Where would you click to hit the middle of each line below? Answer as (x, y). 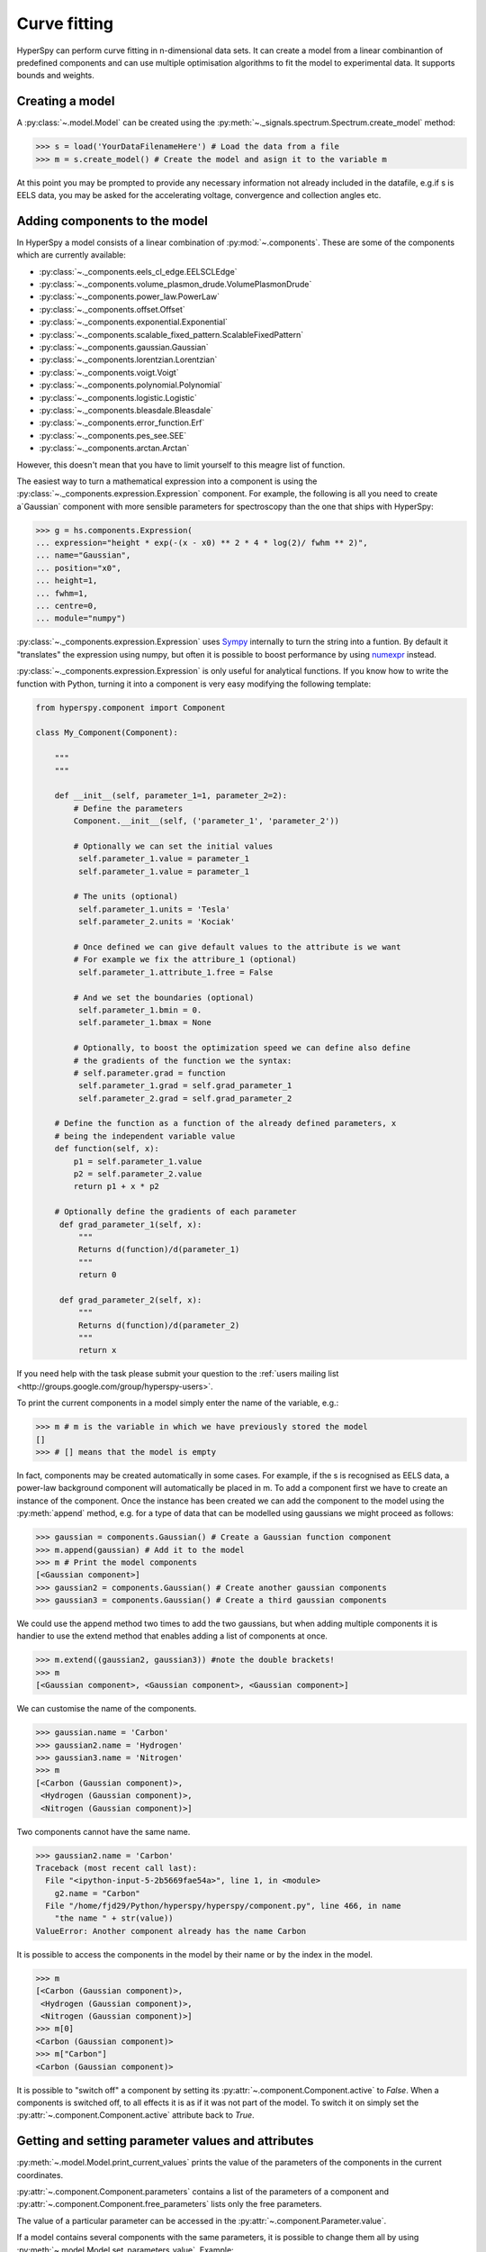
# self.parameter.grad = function (149, 1073)
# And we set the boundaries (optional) (164, 997)
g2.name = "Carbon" (98, 1893)
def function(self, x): (107, 1149)
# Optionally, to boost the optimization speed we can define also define (242, 1048)
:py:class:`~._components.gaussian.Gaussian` (124, 348)
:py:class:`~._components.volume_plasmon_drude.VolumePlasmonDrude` (175, 285)
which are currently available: (71, 255)
